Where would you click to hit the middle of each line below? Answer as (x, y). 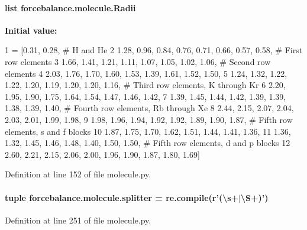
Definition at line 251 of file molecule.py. (78, 220)
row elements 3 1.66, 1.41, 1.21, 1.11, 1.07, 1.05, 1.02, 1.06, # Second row (138, 61)
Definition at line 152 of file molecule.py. (78, 174)
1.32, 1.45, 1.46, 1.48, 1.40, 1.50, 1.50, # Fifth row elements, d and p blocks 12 (148, 143)
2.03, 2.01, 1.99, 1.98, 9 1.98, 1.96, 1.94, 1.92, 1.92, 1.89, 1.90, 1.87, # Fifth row (149, 119)
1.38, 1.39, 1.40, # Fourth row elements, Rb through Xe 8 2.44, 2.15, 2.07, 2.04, (149, 108)
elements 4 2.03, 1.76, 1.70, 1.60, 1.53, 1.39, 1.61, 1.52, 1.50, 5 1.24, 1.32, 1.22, (146, 73)
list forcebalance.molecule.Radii (70, 7)
